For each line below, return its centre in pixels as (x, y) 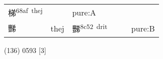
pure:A (84, 12)
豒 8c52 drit (90, 28)
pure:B (143, 28)
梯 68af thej (25, 12)
